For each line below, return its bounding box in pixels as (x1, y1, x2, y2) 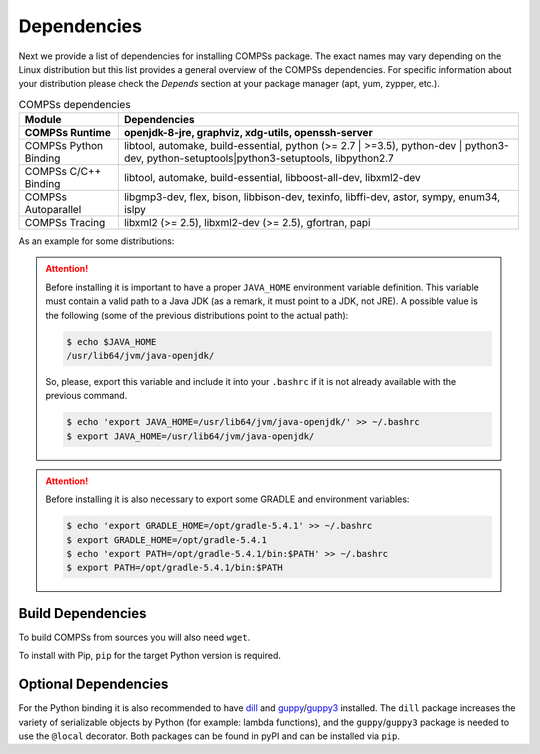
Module (24, 113, 62, 127)
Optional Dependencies (18, 676, 169, 693)
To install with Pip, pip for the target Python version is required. (18, 650, 282, 662)
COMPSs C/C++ (24, 165, 102, 179)
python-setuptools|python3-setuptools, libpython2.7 (146, 151, 394, 165)
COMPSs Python (24, 139, 104, 153)
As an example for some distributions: (18, 235, 175, 247)
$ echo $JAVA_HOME (66, 336, 157, 347)
